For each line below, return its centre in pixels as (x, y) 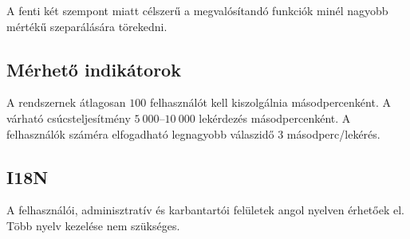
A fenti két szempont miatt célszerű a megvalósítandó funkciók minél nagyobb (197, 10)
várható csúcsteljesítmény (69, 118)
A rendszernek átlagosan (66, 102)
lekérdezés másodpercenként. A (275, 118)
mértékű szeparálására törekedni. (87, 26)
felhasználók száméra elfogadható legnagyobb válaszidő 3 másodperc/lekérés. (193, 133)
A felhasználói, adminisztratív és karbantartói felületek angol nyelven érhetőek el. (205, 210)
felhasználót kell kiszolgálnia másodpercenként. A (270, 102)
